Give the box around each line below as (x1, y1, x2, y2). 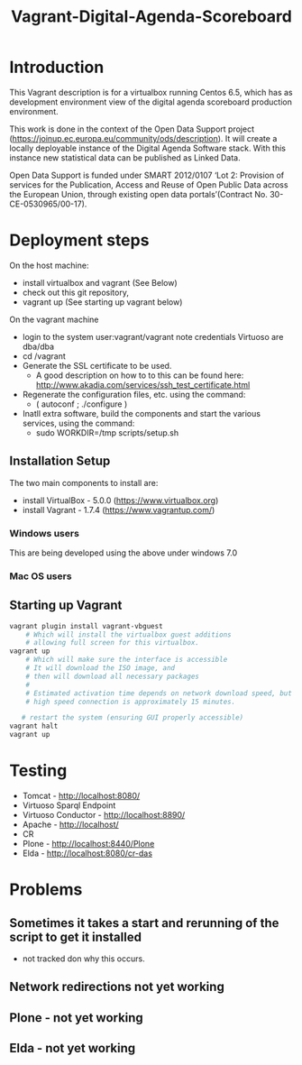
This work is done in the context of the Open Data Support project (9, 124, 255, 134)
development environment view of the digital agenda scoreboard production (9, 96, 293, 107)
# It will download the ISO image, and (25, 664, 176, 673)
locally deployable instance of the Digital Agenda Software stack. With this (9, 142, 287, 153)
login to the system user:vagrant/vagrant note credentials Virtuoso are (22, 331, 284, 342)
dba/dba (22, 341, 55, 352)
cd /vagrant (22, 350, 66, 362)
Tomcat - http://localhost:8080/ (22, 791, 141, 802)
